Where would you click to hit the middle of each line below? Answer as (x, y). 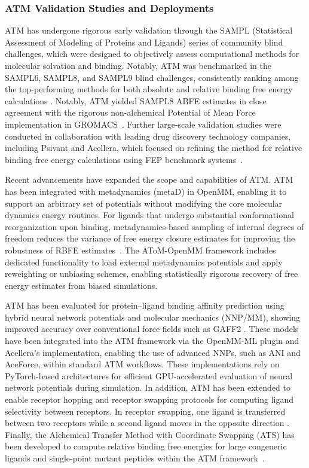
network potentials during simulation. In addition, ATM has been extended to (148, 387)
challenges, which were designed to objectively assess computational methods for (152, 54)
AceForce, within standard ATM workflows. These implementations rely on (142, 364)
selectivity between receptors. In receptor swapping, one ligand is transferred (145, 411)
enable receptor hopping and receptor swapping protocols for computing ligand (149, 399)
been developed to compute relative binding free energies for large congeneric (146, 446)
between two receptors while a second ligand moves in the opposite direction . (147, 423)
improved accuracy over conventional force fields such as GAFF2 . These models (152, 329)
